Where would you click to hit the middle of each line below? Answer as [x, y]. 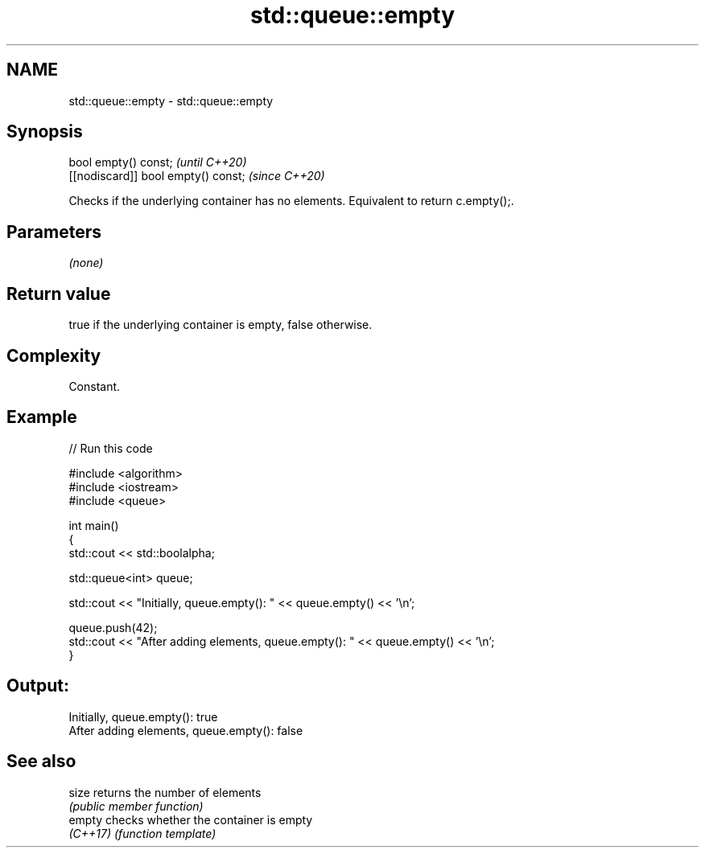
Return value [59, 294]
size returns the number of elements [165, 792]
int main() [94, 525]
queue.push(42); [113, 627]
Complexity [54, 355]
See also [41, 762]
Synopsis [45, 132]
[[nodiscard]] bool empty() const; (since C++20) [197, 176]
